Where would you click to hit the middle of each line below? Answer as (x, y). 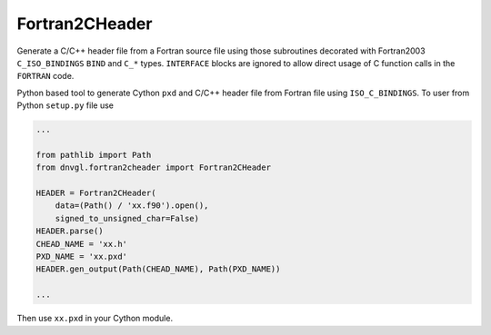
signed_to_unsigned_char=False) (127, 218)
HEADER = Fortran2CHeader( (96, 193)
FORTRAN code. (45, 76)
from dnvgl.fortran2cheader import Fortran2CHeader (154, 167)
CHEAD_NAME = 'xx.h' (81, 244)
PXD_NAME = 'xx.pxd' (81, 256)
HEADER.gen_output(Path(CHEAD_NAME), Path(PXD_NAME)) (158, 269)
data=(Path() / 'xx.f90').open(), (132, 206)
